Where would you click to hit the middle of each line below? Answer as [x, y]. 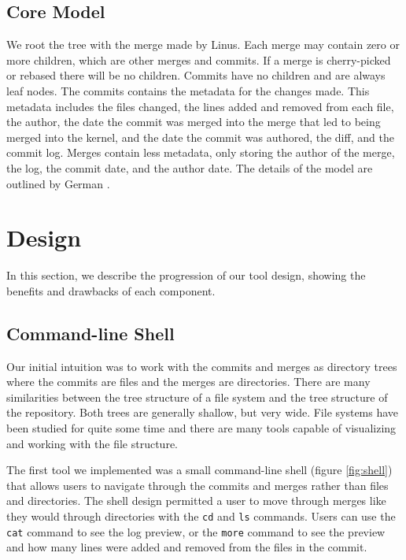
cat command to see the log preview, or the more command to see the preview [196, 531]
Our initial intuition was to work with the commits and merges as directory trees [202, 366]
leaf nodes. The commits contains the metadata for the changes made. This [188, 90]
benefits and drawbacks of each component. [111, 290]
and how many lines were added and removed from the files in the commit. [187, 547]
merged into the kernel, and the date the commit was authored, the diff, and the [200, 137]
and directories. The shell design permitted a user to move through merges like [196, 501]
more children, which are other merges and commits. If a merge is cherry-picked [199, 59]
